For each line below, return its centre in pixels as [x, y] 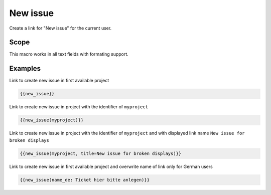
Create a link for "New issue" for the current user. [60, 28]
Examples [25, 68]
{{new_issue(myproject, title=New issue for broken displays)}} [101, 153]
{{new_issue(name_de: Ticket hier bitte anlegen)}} [85, 180]
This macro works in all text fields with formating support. [69, 54]
